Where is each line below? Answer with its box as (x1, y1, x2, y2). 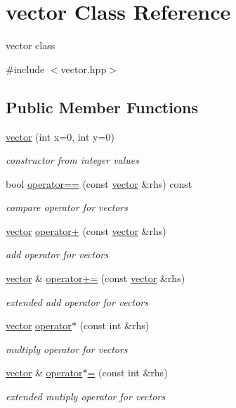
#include (6, 61, 45, 76)
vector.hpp (60, 61, 107, 76)
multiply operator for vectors (6, 341, 128, 356)
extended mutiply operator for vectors (6, 389, 165, 404)
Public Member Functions (6, 96, 198, 117)
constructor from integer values (6, 153, 140, 167)
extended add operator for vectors (6, 294, 148, 309)
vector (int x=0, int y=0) (6, 129, 114, 144)
